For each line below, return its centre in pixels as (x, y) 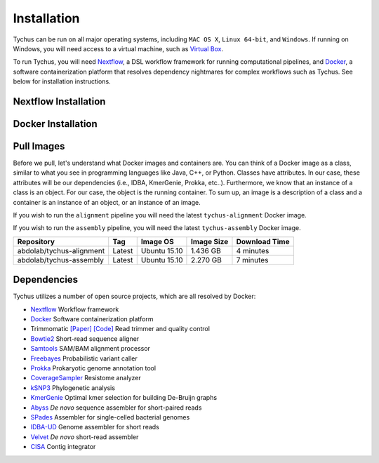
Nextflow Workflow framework (75, 309)
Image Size (210, 241)
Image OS (158, 241)
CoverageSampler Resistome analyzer (86, 378)
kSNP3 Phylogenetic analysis (73, 388)
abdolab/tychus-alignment (61, 250)
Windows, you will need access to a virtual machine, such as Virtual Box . (118, 48)
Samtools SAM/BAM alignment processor (91, 349)
